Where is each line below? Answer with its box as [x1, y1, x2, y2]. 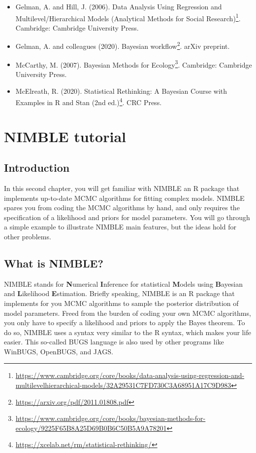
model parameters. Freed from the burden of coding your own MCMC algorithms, [4, 307, 251, 318]
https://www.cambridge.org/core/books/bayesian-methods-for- [15, 413, 206, 423]
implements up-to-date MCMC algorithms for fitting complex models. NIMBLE [4, 192, 245, 203]
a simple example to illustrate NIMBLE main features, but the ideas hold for [4, 222, 236, 232]
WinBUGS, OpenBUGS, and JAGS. [4, 346, 113, 356]
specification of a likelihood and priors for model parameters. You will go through [4, 212, 250, 222]
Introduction [4, 160, 70, 175]
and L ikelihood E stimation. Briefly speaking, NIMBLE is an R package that [4, 288, 235, 299]
